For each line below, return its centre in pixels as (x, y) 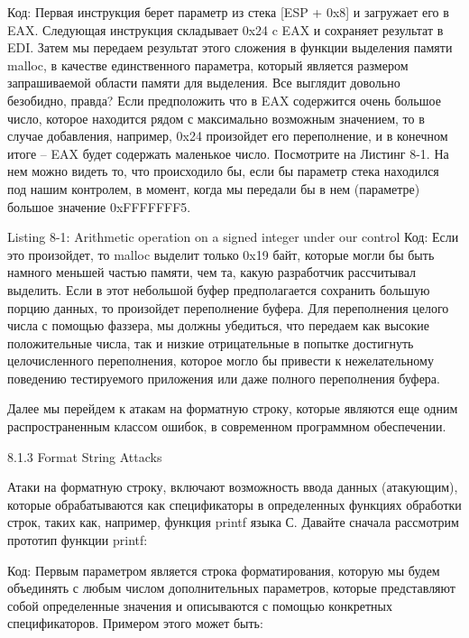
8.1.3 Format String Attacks (85, 456)
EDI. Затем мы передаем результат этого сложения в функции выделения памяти (230, 47)
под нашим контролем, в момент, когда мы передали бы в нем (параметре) (214, 188)
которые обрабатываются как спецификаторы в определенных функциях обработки (234, 504)
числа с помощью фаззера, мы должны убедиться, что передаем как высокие (218, 325)
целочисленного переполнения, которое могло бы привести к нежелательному (221, 361)
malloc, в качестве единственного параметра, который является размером (208, 65)
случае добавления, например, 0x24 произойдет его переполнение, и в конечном (228, 136)
